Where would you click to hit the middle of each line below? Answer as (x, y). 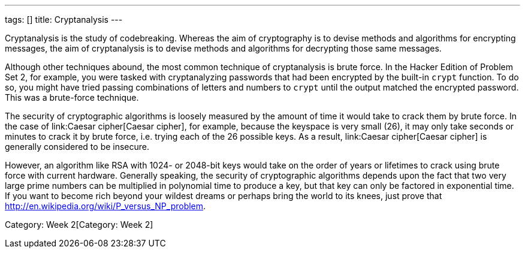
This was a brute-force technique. (72, 97)
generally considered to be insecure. (77, 147)
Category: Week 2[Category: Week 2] (79, 225)
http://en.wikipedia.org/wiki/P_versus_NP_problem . (105, 206)
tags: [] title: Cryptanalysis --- (64, 19)
